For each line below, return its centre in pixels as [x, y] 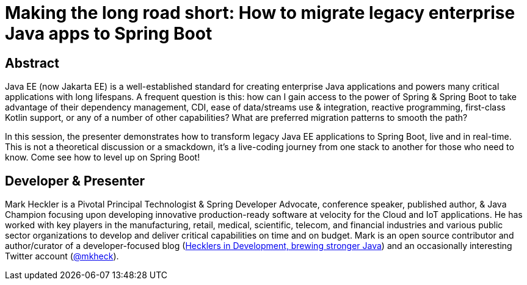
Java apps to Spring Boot [109, 34]
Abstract [32, 63]
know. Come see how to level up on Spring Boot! [103, 157]
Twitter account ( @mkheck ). [62, 256]
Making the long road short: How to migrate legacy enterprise [260, 13]
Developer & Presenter [75, 181]
